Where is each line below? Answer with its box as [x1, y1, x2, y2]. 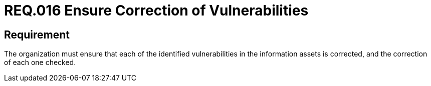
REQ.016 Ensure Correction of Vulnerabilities [4, 2, 309, 19]
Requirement [4, 28, 70, 41]
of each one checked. [4, 58, 76, 67]
